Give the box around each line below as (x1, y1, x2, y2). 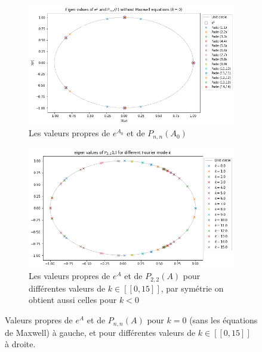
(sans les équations (189, 314, 258, 326)
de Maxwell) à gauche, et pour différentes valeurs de (5, 326, 196, 338)
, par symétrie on (161, 281, 224, 294)
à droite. (5, 338, 36, 350)
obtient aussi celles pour (29, 293, 117, 306)
